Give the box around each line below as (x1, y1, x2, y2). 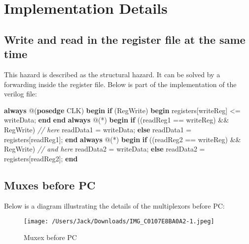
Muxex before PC (24, 232, 77, 242)
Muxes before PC (4, 177, 96, 192)
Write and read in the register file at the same (4, 31, 246, 47)
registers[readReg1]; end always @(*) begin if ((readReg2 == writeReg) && (4, 134, 241, 144)
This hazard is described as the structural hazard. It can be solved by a (4, 69, 220, 79)
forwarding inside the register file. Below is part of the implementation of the (4, 79, 237, 89)
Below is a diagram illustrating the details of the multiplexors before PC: (4, 200, 225, 211)
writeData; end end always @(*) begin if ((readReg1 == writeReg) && (4, 115, 229, 125)
